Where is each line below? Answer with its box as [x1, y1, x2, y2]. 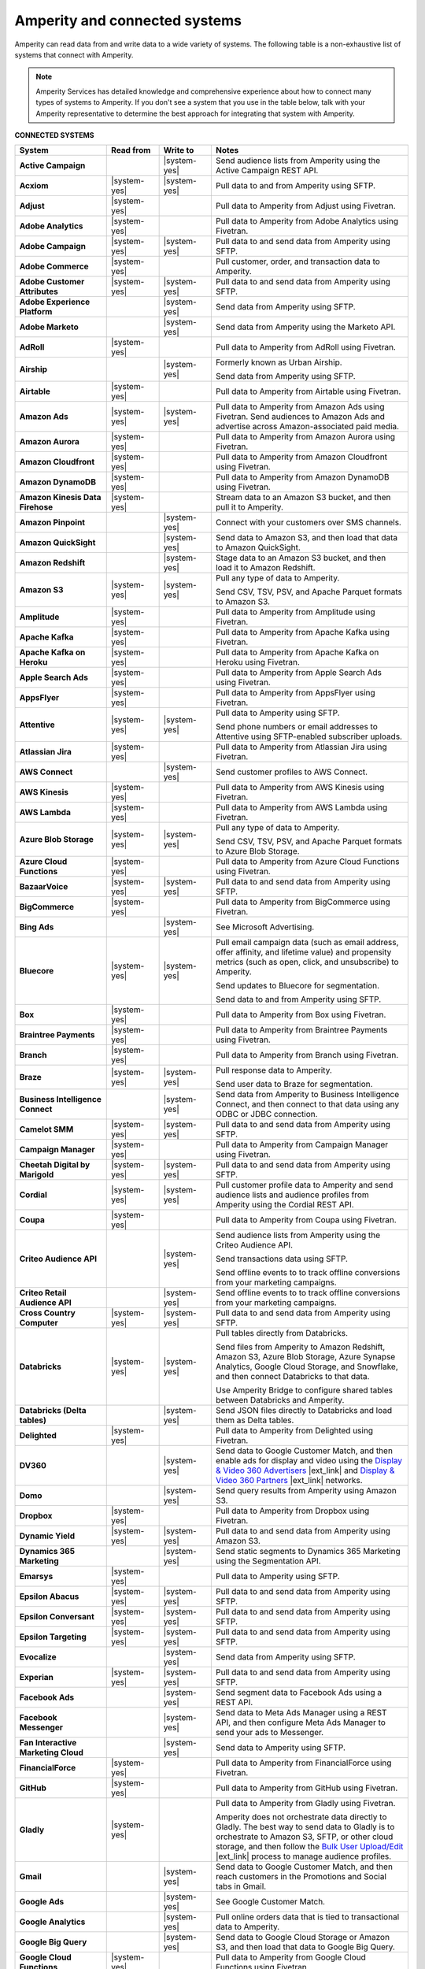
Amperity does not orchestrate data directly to [215, 1811, 387, 1823]
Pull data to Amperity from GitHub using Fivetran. [215, 1782, 398, 1793]
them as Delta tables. [215, 1415, 294, 1426]
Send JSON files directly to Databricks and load [215, 1405, 393, 1416]
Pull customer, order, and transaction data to [215, 256, 381, 267]
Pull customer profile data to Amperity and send [215, 1180, 394, 1191]
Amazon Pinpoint [19, 517, 86, 528]
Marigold [19, 1170, 54, 1181]
